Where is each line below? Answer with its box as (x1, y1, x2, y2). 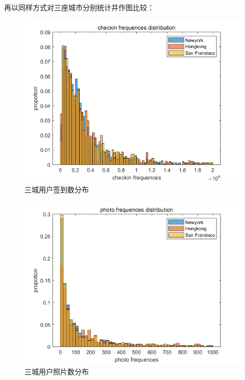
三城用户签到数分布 (24, 184, 89, 195)
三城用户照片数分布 (24, 366, 89, 377)
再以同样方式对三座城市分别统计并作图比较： (4, 2, 154, 12)
